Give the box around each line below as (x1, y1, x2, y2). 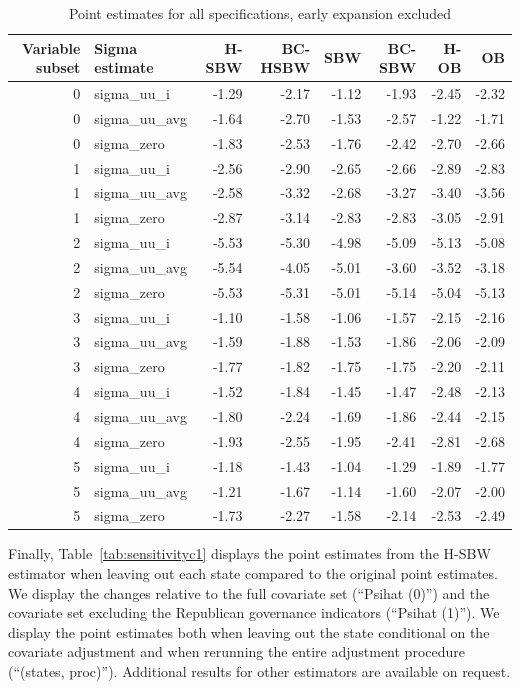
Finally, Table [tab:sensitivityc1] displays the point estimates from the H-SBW (8, 543, 491, 564)
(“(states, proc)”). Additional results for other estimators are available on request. (8, 661, 511, 682)
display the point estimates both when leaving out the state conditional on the (8, 621, 490, 642)
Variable (21, 37, 81, 58)
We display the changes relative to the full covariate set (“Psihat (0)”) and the (8, 582, 490, 603)
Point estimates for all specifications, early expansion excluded (68, 3, 452, 23)
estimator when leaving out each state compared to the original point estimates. (8, 563, 498, 584)
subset (36, 57, 81, 78)
